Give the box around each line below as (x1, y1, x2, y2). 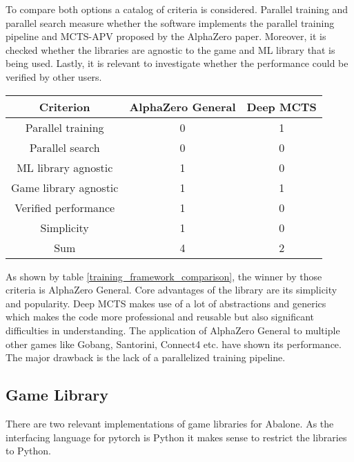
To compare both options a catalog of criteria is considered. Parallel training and (6, 2, 348, 16)
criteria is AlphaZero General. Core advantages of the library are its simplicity (6, 282, 337, 297)
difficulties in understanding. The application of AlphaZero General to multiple (6, 323, 340, 337)
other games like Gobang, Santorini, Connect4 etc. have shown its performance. (6, 336, 342, 351)
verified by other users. (6, 69, 102, 84)
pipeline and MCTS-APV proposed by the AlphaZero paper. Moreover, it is (6, 29, 326, 44)
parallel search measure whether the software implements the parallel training (6, 15, 335, 30)
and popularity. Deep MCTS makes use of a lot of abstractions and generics (6, 296, 326, 310)
